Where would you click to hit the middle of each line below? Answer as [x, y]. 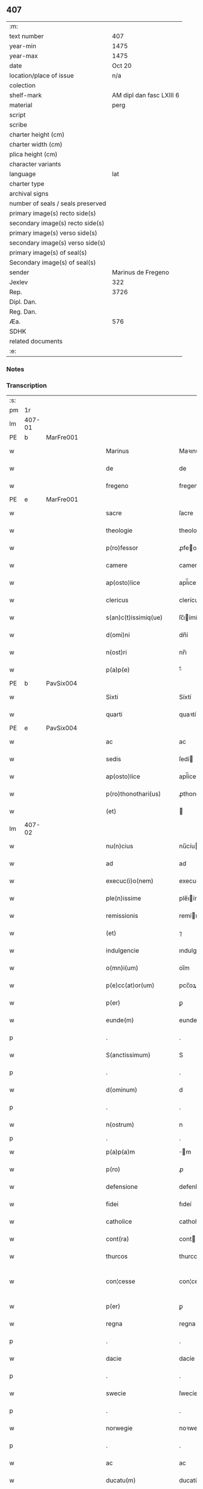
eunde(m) [120, 1020]
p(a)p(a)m [120, 1152]
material [21, 105]
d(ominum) [121, 1090]
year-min [23, 46]
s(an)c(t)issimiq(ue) [134, 618]
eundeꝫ [190, 1020]
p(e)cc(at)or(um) [130, 985]
